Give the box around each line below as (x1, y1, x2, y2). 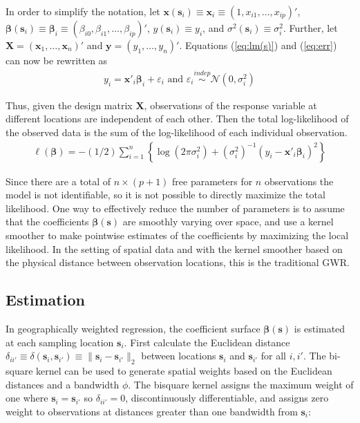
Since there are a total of (6, 173, 111, 188)
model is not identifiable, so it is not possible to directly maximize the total (6, 187, 325, 202)
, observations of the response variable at (144, 97, 317, 112)
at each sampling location (6, 335, 114, 349)
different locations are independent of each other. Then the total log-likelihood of (6, 111, 349, 126)
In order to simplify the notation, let (6, 4, 160, 18)
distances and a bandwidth (6, 377, 120, 391)
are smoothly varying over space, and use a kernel (122, 214, 334, 229)
